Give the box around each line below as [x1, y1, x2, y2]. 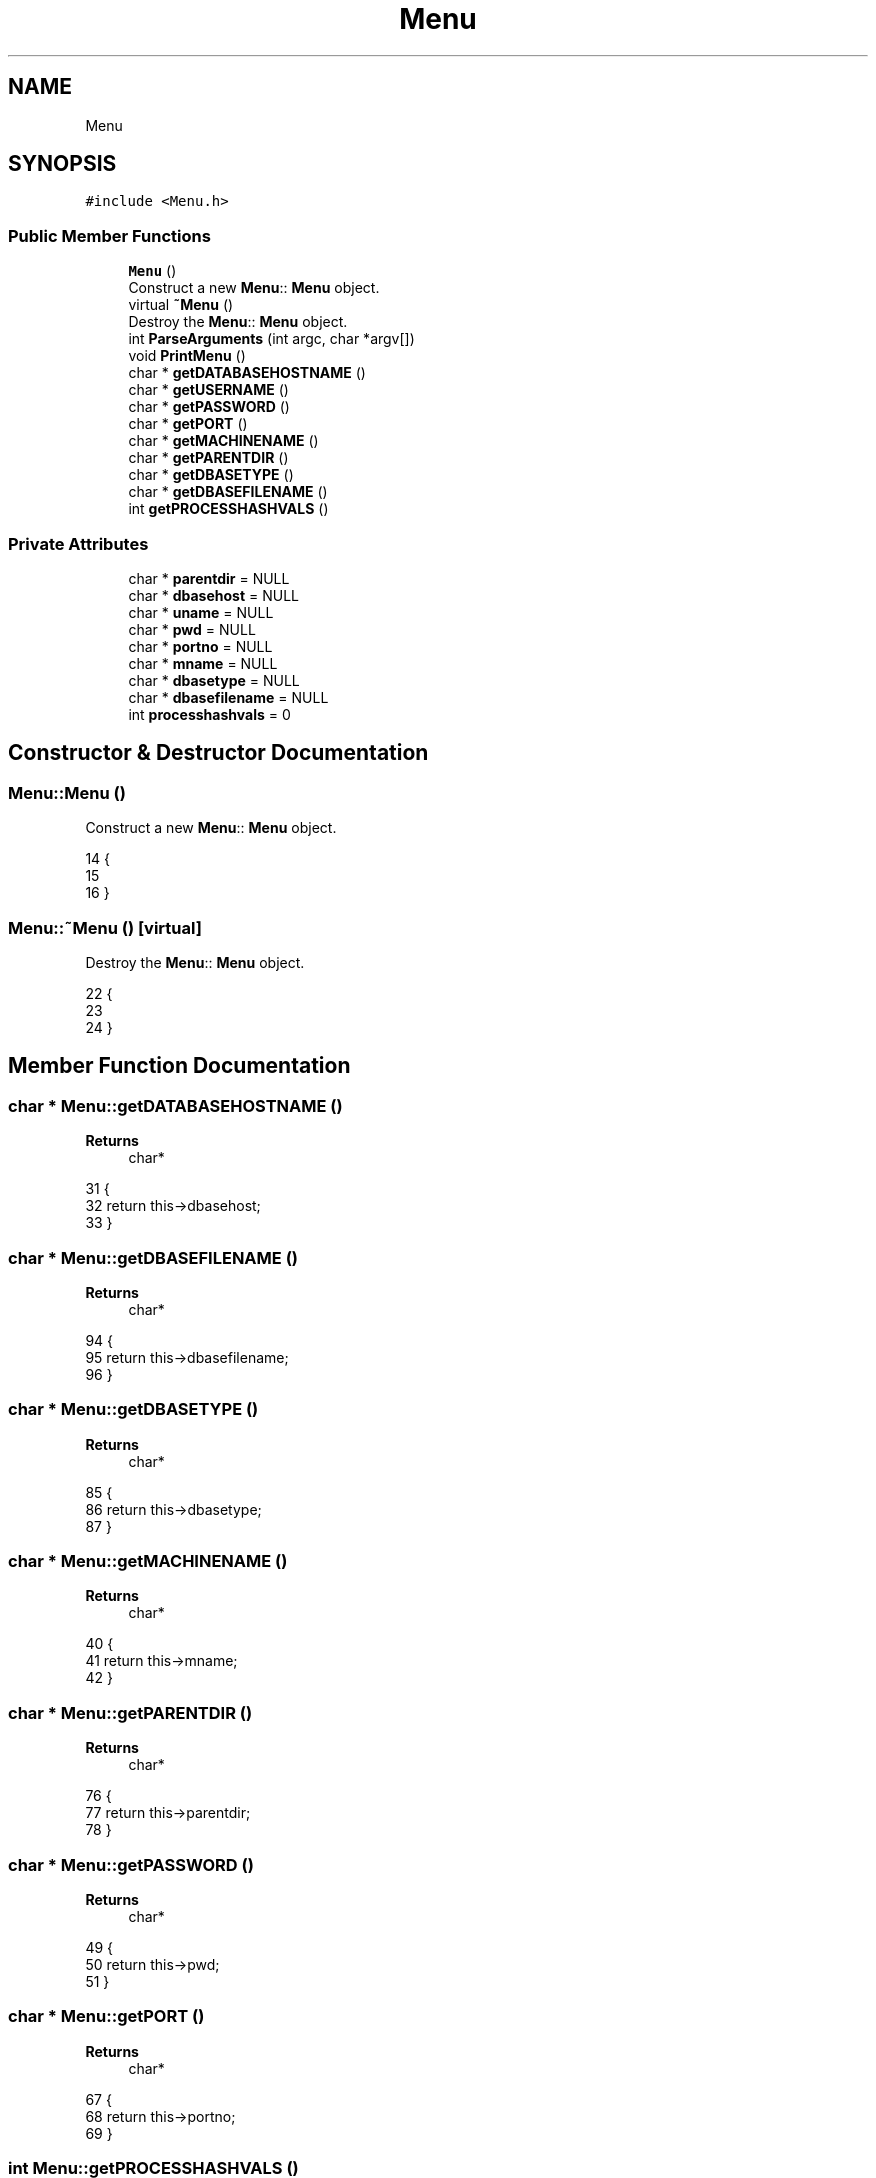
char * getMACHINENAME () [128, 432, 319, 450]
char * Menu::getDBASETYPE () [8, 1399, 259, 1420]
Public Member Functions [8, 225, 211, 246]
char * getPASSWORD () [128, 398, 290, 416]
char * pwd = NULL [128, 620, 256, 638]
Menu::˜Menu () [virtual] [8, 917, 202, 938]
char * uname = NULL [128, 603, 274, 621]
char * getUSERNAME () [128, 381, 289, 399]
